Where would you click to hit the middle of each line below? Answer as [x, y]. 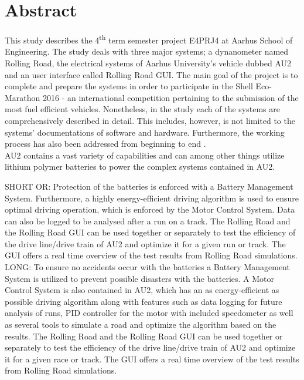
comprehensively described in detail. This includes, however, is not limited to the [150, 120]
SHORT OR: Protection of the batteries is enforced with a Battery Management [149, 186]
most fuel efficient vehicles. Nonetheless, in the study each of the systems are [142, 109]
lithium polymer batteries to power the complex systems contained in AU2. [140, 167]
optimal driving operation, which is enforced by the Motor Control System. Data [150, 209]
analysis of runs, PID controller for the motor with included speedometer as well [149, 313]
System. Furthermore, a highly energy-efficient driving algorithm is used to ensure [152, 198]
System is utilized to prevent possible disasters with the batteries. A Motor [140, 278]
